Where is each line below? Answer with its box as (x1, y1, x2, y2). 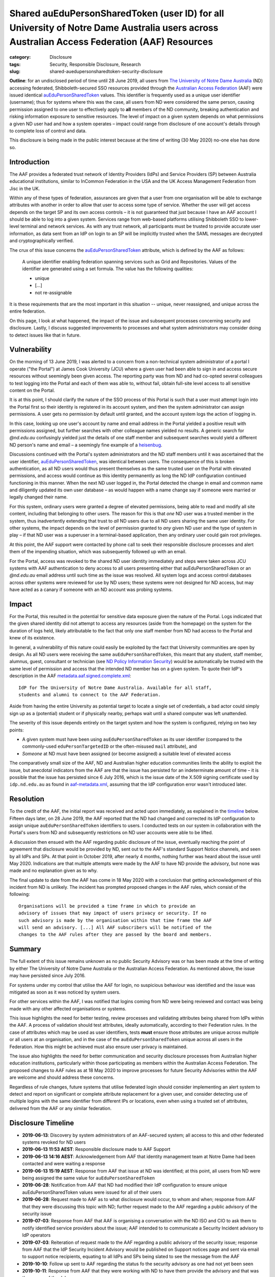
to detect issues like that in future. (9, 332, 81, 338)
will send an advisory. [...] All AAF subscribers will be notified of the (18, 925, 212, 931)
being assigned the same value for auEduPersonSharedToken (22, 1175, 155, 1181)
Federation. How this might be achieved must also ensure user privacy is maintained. (9, 1044, 188, 1050)
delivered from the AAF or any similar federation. (9, 1105, 112, 1111)
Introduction (9, 157, 50, 166)
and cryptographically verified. (9, 238, 74, 244)
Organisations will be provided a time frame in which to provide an (18, 903, 196, 909)
